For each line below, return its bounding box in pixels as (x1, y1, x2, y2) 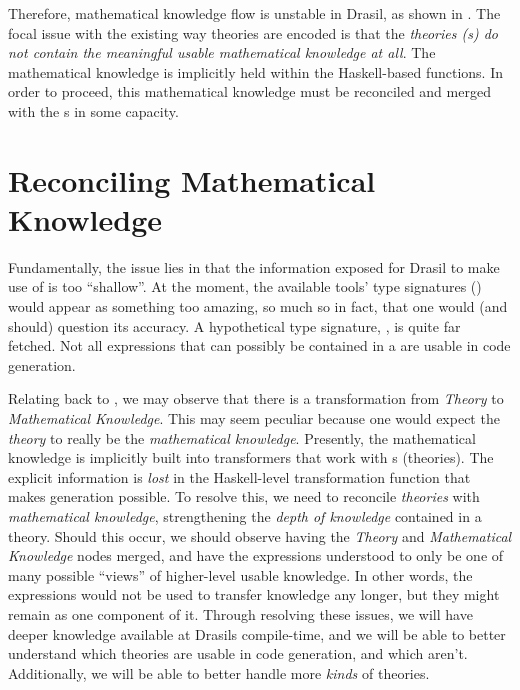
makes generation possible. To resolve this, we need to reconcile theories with (8, 486, 480, 507)
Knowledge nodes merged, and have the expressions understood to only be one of (8, 545, 504, 566)
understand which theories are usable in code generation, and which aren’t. (8, 643, 468, 664)
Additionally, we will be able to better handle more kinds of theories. (8, 662, 430, 683)
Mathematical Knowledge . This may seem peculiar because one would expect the (8, 408, 500, 429)
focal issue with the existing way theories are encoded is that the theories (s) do (8, 22, 498, 43)
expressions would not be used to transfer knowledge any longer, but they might (8, 584, 500, 605)
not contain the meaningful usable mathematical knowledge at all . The (8, 42, 436, 63)
